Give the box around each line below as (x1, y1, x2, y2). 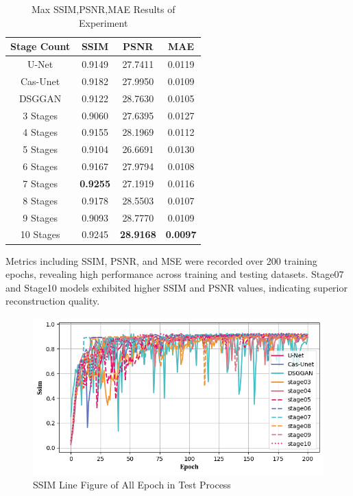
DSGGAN (19, 91, 62, 105)
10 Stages (20, 227, 60, 241)
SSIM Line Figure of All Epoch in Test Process (33, 477, 231, 491)
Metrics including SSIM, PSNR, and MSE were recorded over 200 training (5, 253, 317, 268)
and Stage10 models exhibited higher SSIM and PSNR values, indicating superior (5, 280, 348, 294)
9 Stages (23, 210, 58, 224)
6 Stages (23, 159, 58, 174)
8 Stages (23, 193, 58, 207)
